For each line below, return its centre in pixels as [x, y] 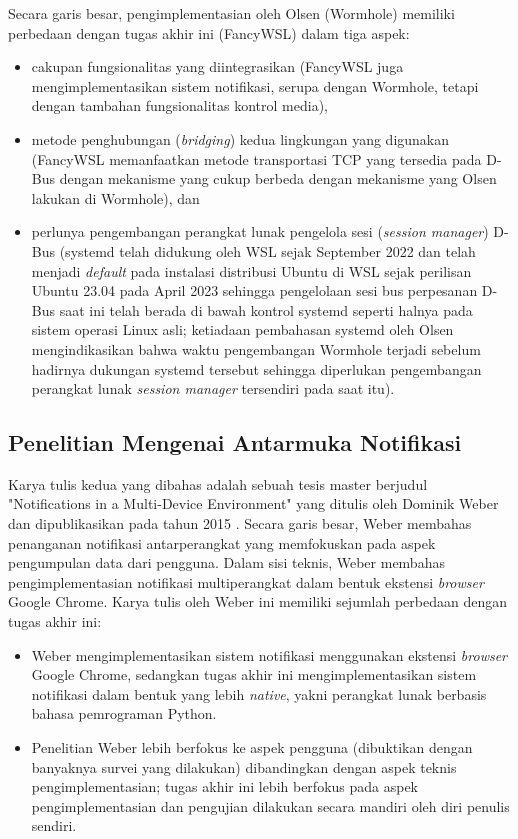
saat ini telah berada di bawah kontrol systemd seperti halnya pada [266, 309]
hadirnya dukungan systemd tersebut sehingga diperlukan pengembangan [256, 368]
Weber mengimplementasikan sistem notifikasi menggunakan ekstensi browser [269, 654]
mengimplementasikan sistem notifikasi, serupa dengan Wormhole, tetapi [255, 85]
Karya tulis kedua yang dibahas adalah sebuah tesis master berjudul [218, 483]
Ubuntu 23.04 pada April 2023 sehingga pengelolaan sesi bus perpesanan [254, 290]
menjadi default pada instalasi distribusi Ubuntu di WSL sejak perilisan [251, 270]
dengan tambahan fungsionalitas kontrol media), [179, 105]
